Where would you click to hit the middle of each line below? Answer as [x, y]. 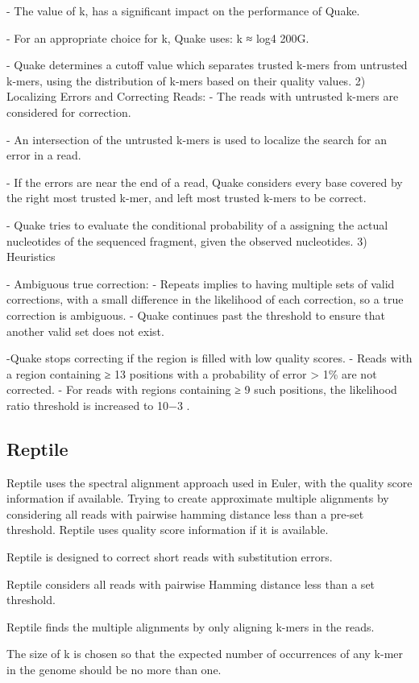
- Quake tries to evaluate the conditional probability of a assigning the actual [197, 224]
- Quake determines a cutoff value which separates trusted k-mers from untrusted [207, 65]
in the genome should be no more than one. [114, 670]
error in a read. [44, 155]
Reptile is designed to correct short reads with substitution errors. [170, 557]
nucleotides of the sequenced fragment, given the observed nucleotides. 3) [187, 240]
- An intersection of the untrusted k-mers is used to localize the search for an [197, 139]
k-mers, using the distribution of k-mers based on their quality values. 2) [186, 80]
